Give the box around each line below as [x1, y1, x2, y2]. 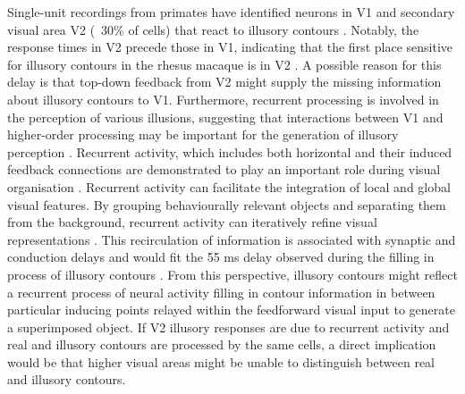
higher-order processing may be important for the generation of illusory [7, 125, 399, 144]
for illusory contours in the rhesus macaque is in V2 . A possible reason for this [7, 54, 442, 73]
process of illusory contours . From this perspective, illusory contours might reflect [7, 264, 458, 283]
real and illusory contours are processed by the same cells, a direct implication [7, 335, 436, 354]
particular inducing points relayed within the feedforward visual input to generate [7, 300, 455, 319]
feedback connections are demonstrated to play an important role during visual [7, 160, 441, 179]
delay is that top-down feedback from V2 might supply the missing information [7, 72, 442, 91]
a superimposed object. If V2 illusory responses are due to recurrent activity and [7, 317, 450, 336]
